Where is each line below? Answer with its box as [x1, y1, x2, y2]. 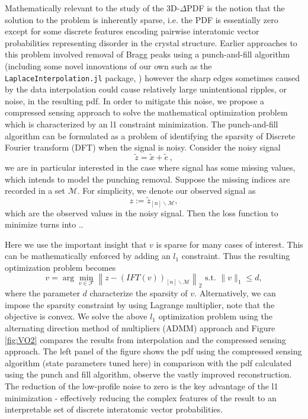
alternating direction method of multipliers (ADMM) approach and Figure [5, 322, 275, 334]
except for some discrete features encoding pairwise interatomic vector [5, 25, 259, 37]
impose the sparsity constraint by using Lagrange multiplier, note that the [5, 298, 275, 311]
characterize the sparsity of [89, 287, 188, 299]
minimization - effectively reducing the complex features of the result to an [5, 391, 277, 404]
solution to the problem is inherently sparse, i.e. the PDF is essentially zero [5, 13, 278, 25]
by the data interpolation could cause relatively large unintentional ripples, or [5, 83, 287, 95]
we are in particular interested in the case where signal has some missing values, [5, 161, 296, 173]
